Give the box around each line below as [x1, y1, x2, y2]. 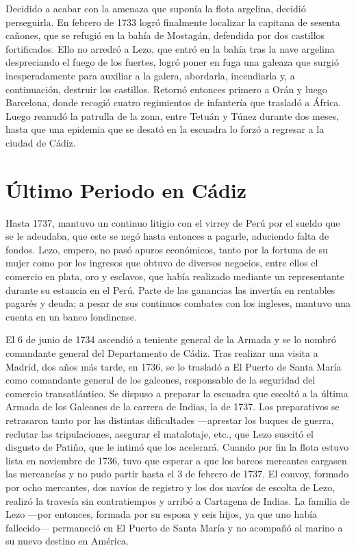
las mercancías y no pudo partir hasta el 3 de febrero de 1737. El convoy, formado [5, 466, 349, 481]
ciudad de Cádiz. [5, 135, 76, 149]
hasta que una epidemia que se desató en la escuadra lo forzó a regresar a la [5, 122, 325, 136]
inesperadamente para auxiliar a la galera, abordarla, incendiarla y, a [5, 68, 295, 82]
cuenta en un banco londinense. [5, 309, 137, 323]
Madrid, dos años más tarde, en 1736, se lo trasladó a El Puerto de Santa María [5, 359, 342, 373]
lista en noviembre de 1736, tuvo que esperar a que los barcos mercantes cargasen [5, 453, 347, 467]
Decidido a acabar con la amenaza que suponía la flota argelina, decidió [5, 1, 306, 15]
